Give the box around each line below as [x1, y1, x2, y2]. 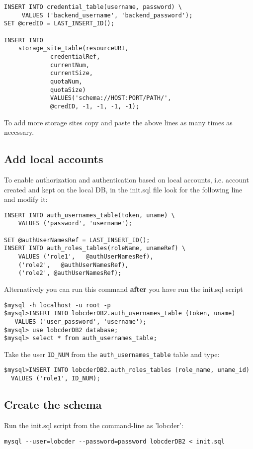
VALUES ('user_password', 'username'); [14, 318, 147, 325]
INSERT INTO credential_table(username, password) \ [4, 3, 182, 10]
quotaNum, [50, 78, 83, 85]
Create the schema [4, 397, 102, 412]
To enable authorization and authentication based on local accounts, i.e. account [4, 174, 249, 184]
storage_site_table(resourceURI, [18, 45, 129, 52]
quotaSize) [50, 86, 86, 93]
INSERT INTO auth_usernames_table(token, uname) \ [4, 211, 175, 219]
